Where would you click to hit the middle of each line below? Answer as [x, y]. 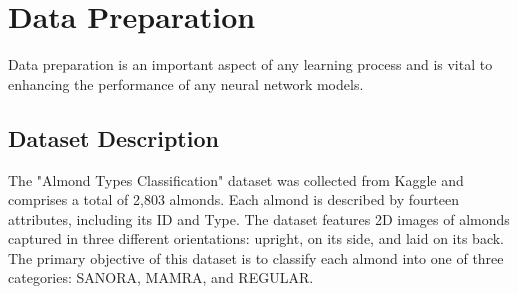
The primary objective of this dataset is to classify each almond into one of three [256, 257]
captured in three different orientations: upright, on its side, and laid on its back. [256, 238]
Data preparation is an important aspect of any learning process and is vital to [250, 64]
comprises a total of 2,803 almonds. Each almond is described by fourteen [234, 199]
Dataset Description [113, 137]
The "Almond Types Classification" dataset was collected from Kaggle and [236, 179]
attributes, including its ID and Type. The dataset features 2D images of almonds [259, 218]
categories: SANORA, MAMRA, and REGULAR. [161, 277]
